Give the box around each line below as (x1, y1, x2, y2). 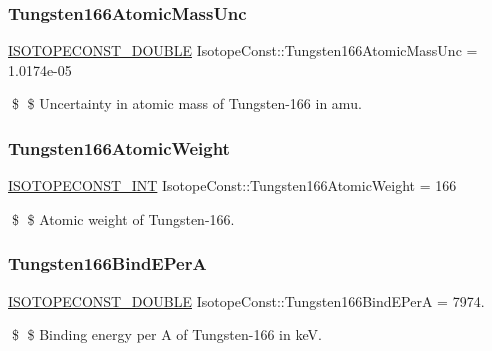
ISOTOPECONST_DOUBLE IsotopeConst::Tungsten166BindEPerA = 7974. (8, 290, 485, 311)
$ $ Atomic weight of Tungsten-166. (11, 208, 235, 229)
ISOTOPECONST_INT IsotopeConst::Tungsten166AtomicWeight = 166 (8, 175, 457, 196)
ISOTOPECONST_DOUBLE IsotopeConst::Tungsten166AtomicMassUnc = (8, 40, 478, 61)
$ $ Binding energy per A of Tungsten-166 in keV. (11, 324, 322, 345)
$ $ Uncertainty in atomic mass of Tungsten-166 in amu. (11, 93, 362, 114)
